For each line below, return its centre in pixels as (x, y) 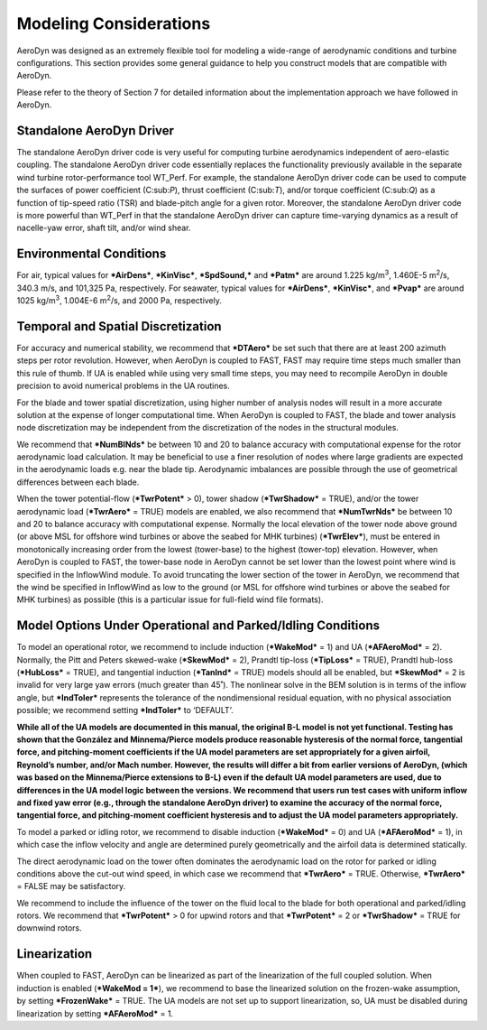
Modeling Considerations (114, 23)
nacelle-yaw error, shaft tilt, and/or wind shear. (104, 228)
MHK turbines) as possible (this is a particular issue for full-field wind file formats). (170, 599)
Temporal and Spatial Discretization (119, 326)
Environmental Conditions (92, 254)
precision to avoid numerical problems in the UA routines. (123, 386)
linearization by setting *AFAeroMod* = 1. (95, 1013)
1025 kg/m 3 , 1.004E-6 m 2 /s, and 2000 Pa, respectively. (119, 300)
